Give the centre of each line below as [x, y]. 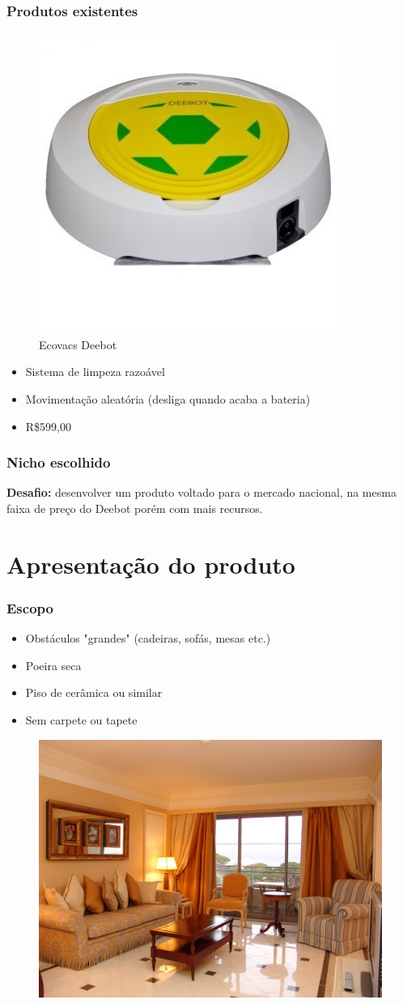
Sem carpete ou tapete [81, 719]
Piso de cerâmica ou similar [94, 692]
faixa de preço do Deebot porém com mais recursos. [135, 508]
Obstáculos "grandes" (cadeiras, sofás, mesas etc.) [148, 638]
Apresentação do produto [151, 564]
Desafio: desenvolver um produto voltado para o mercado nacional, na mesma [201, 492]
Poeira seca [53, 665]
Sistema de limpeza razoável [95, 372]
